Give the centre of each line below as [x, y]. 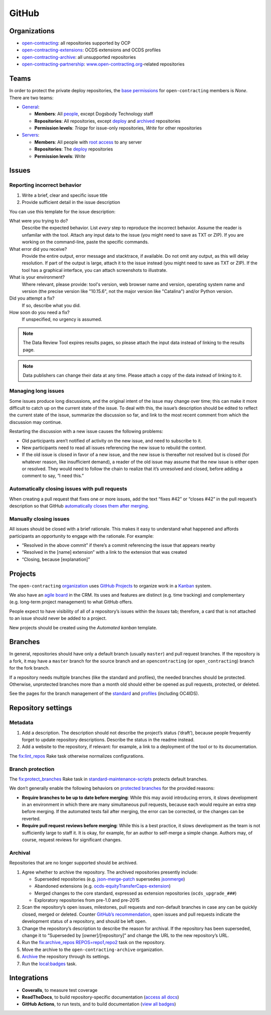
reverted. [31, 819]
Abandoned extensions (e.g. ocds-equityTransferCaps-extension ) [102, 886]
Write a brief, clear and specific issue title [65, 195]
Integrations [29, 978]
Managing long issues [37, 391]
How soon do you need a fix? [39, 313]
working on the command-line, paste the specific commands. [85, 242]
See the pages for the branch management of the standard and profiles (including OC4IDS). [104, 694]
